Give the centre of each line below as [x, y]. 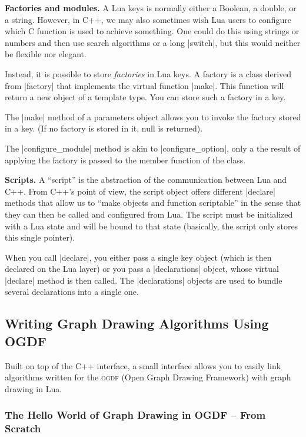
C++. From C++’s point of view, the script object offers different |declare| [140, 191]
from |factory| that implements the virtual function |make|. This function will [144, 85]
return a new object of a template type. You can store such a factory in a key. [145, 97]
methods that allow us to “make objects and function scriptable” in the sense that [153, 203]
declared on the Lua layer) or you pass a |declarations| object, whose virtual [142, 269]
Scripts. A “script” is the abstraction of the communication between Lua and [146, 180]
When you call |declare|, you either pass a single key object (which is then [138, 257]
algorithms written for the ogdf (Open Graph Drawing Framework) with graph [148, 377]
